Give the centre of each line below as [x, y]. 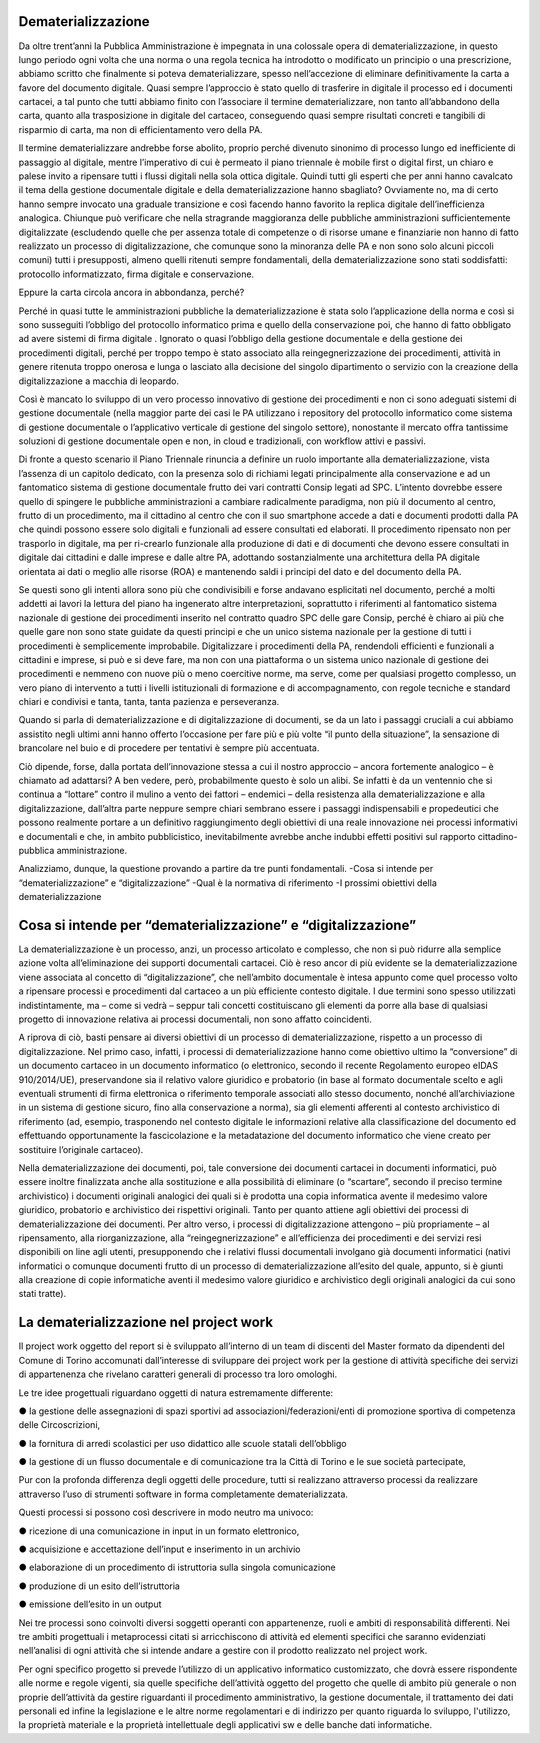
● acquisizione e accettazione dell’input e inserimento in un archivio [159, 1549]
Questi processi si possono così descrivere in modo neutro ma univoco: [166, 1512]
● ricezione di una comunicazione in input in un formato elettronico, [159, 1531]
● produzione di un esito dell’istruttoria [99, 1586]
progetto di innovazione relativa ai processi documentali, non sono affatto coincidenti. [195, 1019]
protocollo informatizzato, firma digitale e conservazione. [136, 274]
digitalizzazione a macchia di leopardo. [99, 381]
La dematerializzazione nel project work [146, 1322]
